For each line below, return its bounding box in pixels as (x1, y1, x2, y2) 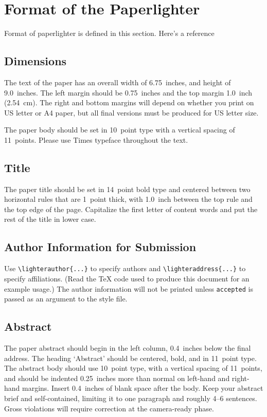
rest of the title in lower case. (4, 214, 96, 224)
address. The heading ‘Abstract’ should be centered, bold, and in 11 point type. (4, 352, 257, 363)
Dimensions (4, 53, 67, 69)
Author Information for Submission (4, 239, 197, 255)
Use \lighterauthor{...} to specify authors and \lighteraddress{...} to (4, 263, 246, 274)
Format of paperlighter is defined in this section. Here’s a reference (4, 28, 215, 39)
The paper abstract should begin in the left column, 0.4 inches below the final (4, 342, 251, 353)
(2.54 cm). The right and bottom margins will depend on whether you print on (4, 97, 254, 108)
